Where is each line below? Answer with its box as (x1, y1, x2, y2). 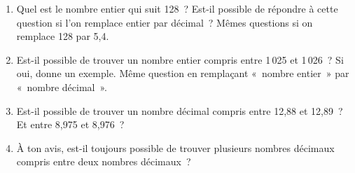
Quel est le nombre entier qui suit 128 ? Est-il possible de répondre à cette (16, 1, 338, 15)
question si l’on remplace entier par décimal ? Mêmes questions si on (16, 15, 313, 29)
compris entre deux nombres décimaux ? (16, 154, 191, 169)
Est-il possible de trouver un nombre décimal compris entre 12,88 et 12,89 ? (16, 103, 343, 118)
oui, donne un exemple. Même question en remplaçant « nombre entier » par (16, 66, 349, 81)
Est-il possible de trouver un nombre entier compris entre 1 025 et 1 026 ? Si (16, 52, 344, 67)
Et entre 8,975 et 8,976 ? (16, 117, 125, 132)
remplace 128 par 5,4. (16, 29, 109, 43)
